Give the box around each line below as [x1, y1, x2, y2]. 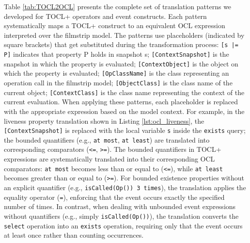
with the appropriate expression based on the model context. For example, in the [4, 106, 245, 116]
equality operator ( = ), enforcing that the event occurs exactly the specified [4, 192, 225, 202]
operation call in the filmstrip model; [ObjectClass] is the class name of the [4, 78, 233, 87]
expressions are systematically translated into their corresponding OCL [4, 154, 215, 164]
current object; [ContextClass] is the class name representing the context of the [4, 87, 245, 97]
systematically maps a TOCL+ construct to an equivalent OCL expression [4, 20, 225, 31]
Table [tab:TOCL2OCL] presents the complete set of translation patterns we [4, 1, 232, 11]
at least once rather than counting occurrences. [4, 230, 144, 240]
